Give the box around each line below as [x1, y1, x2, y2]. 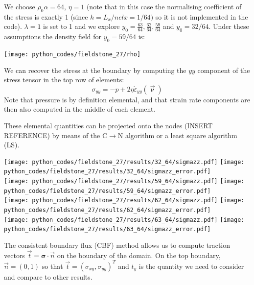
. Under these [208, 21, 249, 31]
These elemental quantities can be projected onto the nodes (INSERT [4, 120, 213, 131]
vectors [4, 250, 25, 260]
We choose [4, 1, 35, 11]
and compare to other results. [4, 271, 92, 282]
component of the [197, 65, 250, 75]
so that [42, 261, 63, 271]
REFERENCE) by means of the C [4, 130, 108, 140]
